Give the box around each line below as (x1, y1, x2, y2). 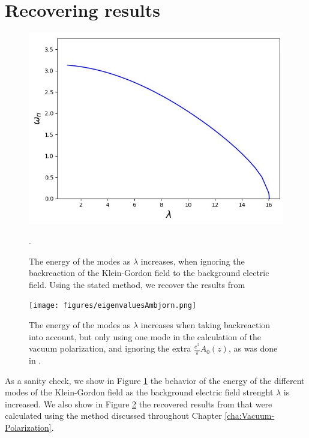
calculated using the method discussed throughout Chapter (5, 409, 222, 422)
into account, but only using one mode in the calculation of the (29, 330, 262, 343)
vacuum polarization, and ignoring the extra (29, 342, 191, 355)
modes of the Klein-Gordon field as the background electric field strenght (5, 386, 274, 398)
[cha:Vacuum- (224, 409, 275, 422)
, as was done (228, 342, 278, 355)
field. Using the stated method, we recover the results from (29, 278, 245, 290)
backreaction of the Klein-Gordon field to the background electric (29, 266, 269, 279)
